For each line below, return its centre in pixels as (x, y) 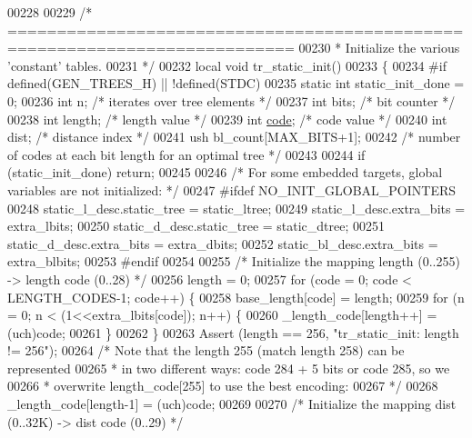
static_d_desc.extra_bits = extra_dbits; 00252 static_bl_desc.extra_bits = (223, 243)
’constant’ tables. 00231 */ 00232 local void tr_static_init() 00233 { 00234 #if (227, 65)
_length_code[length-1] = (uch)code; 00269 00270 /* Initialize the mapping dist (232, 404)
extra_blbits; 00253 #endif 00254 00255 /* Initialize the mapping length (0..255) (234, 261)
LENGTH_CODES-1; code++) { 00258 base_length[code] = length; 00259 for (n (236, 297)
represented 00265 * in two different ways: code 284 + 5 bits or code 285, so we (229, 368)
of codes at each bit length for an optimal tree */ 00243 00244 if (186, 154)
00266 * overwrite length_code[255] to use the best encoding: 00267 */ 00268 (223, 386)
